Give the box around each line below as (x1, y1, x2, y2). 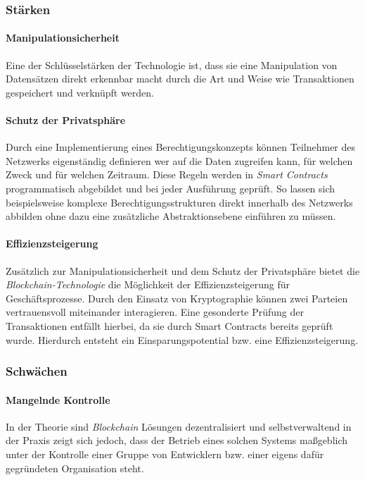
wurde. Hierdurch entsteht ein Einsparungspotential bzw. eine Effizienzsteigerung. (6, 332, 359, 347)
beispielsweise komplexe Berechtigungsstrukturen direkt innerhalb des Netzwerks (6, 195, 353, 209)
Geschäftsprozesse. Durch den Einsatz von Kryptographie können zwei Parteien (6, 290, 348, 305)
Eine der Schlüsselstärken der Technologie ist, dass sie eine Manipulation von (6, 57, 338, 72)
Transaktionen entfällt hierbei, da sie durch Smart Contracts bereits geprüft (6, 318, 333, 333)
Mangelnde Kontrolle (6, 392, 110, 407)
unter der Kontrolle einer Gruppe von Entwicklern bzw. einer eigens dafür (6, 446, 324, 461)
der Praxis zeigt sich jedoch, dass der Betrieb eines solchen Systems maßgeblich (6, 433, 348, 448)
